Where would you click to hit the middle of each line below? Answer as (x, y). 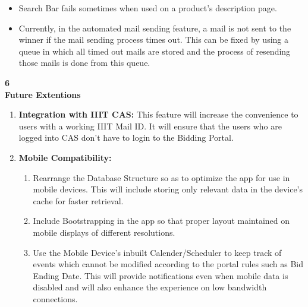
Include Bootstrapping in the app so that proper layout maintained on (161, 221)
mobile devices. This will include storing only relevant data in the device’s (168, 189)
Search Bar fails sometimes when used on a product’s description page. (148, 8)
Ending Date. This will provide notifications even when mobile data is (161, 275)
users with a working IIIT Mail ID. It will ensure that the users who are (150, 126)
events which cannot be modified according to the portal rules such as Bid (168, 264)
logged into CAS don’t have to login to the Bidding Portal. (126, 137)
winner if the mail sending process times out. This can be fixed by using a (153, 39)
